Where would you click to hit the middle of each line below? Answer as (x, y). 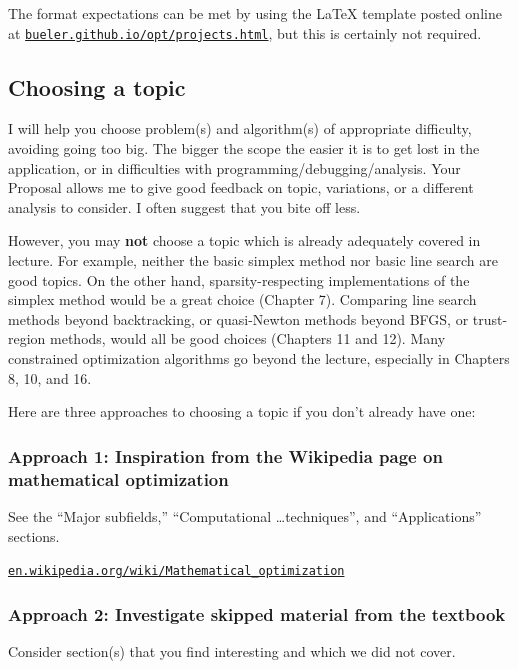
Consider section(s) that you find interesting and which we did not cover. (232, 650)
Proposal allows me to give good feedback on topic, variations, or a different (241, 187)
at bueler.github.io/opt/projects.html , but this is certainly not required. (245, 32)
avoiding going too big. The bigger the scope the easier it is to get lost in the (244, 148)
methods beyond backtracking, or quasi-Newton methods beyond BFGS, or (238, 318)
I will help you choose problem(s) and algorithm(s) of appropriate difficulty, (240, 128)
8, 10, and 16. (50, 377)
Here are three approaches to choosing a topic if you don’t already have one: (242, 411)
